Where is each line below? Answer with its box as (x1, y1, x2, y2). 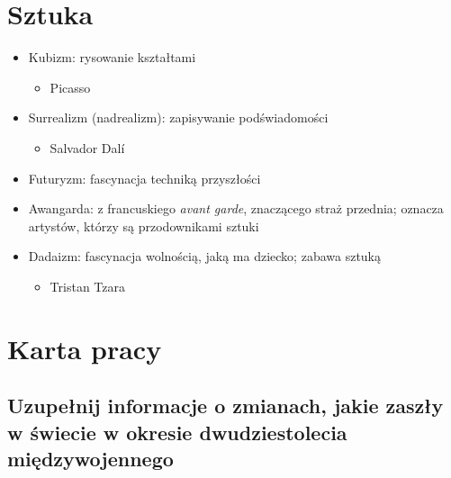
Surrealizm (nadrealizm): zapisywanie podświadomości (28, 108, 329, 127)
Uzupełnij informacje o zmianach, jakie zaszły (7, 392, 444, 419)
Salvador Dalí (50, 138, 125, 157)
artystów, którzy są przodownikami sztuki (28, 216, 259, 235)
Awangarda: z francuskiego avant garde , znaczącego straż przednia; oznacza (28, 199, 444, 218)
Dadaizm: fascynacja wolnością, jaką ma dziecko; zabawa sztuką (28, 247, 382, 266)
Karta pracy (7, 329, 162, 366)
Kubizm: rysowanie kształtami (28, 48, 196, 67)
